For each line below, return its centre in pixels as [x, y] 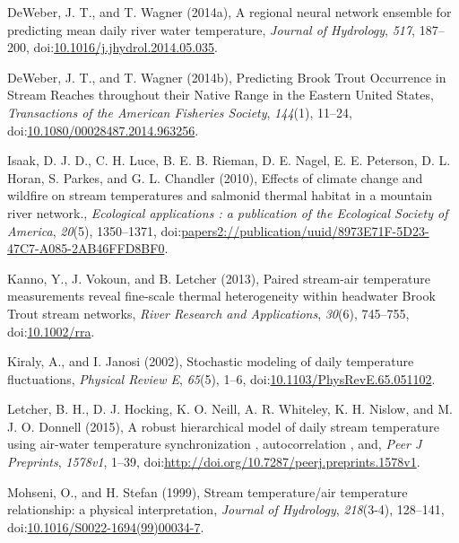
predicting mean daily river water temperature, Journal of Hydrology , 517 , [212, 29]
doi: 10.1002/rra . [51, 331]
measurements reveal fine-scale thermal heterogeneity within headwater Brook [221, 296]
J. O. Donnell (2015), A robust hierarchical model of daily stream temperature [223, 426]
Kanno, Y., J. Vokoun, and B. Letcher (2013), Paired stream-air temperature [219, 278]
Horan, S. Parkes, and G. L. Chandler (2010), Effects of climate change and [215, 177]
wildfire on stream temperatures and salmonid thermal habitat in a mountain [220, 195]
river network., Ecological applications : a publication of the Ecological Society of [228, 212]
